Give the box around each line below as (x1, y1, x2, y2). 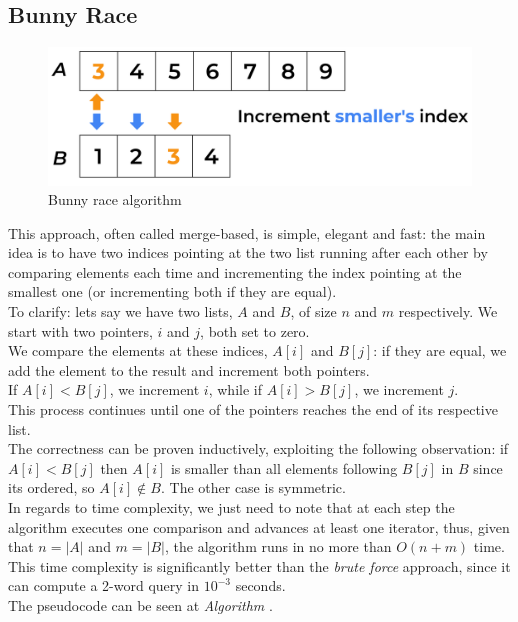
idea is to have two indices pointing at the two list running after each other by (8, 242, 488, 263)
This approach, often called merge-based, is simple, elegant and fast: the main (8, 222, 486, 243)
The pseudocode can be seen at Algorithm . (8, 594, 273, 615)
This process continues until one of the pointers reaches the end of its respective (8, 399, 498, 420)
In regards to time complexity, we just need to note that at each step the (8, 497, 455, 517)
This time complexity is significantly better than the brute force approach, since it (8, 555, 511, 576)
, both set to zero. (200, 320, 310, 341)
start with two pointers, (8, 320, 153, 341)
